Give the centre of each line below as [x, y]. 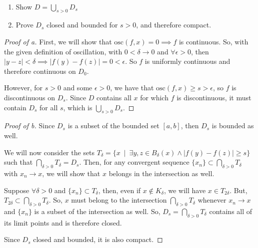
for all [49, 107]
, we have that [132, 88]
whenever [212, 200]
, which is [78, 107]
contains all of [231, 211]
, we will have [185, 190]
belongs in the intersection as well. [161, 173]
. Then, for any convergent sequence [134, 162]
